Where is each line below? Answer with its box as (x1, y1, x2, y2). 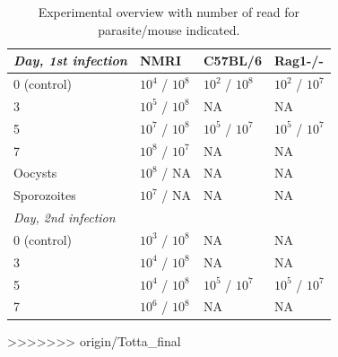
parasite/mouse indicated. (98, 20, 240, 39)
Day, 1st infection (13, 51, 127, 70)
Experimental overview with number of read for (38, 3, 299, 21)
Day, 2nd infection (13, 208, 116, 227)
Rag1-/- (273, 51, 324, 70)
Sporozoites (13, 186, 76, 205)
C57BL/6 (203, 51, 262, 70)
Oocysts (13, 163, 57, 182)
